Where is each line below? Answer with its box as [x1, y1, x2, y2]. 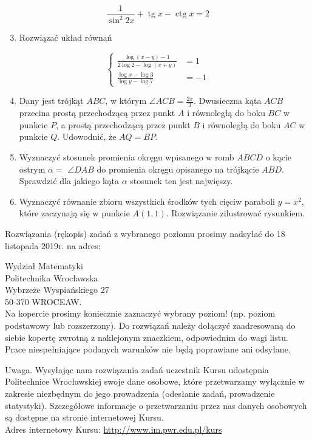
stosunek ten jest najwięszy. [130, 174, 233, 187]
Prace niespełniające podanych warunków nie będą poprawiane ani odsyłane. [5, 343, 291, 356]
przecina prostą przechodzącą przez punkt [19, 106, 175, 119]
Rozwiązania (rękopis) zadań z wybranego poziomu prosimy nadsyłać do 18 [5, 227, 285, 239]
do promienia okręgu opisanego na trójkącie [97, 162, 259, 175]
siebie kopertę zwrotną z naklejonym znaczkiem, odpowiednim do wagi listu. [5, 331, 288, 343]
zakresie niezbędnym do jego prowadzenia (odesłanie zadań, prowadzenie [5, 387, 275, 400]
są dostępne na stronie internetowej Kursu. [5, 411, 164, 424]
